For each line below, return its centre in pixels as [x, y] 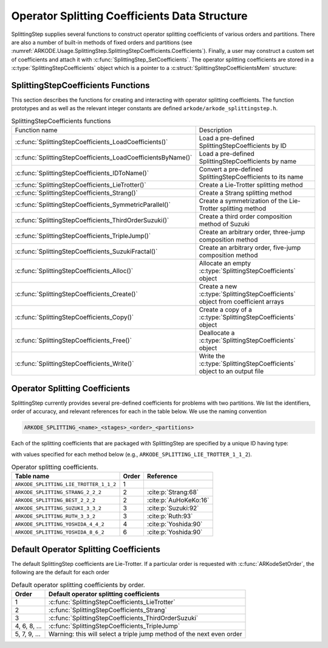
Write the [212, 356]
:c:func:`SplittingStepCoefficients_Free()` [73, 341]
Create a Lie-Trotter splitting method [251, 185]
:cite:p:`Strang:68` [173, 492]
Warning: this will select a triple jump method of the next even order [145, 634]
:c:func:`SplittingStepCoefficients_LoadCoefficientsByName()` [104, 158]
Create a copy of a [225, 310]
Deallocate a [217, 333]
